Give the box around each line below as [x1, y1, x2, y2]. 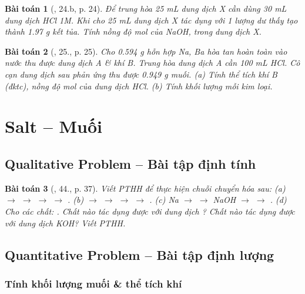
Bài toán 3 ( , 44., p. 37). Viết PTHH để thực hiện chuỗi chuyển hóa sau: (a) [5, 182, 286, 194]
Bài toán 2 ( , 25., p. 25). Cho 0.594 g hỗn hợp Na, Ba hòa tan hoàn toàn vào [5, 45, 287, 57]
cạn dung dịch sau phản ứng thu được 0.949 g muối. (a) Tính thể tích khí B [5, 68, 277, 80]
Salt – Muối [5, 114, 103, 138]
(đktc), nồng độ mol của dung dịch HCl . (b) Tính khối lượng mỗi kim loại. [5, 79, 273, 92]
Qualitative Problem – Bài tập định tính [5, 154, 256, 172]
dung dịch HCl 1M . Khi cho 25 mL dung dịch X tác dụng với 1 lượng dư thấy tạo [5, 14, 298, 26]
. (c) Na [149, 193, 179, 206]
